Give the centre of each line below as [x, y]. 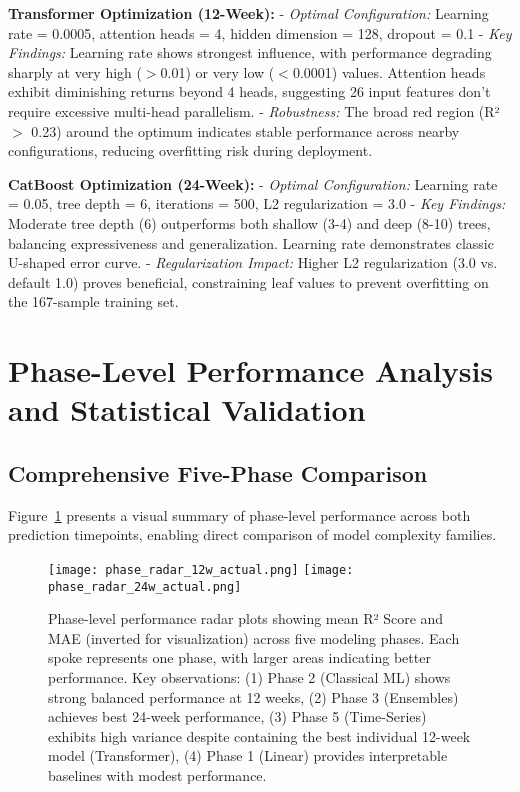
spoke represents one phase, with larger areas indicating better [239, 657]
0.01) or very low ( [217, 71]
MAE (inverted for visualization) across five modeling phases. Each [254, 637]
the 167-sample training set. [93, 301]
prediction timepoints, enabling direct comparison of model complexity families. [252, 534]
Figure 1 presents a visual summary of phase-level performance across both [239, 514]
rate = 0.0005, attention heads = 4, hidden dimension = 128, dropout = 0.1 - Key [260, 32]
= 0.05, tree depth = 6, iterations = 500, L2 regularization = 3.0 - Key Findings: [257, 203]
